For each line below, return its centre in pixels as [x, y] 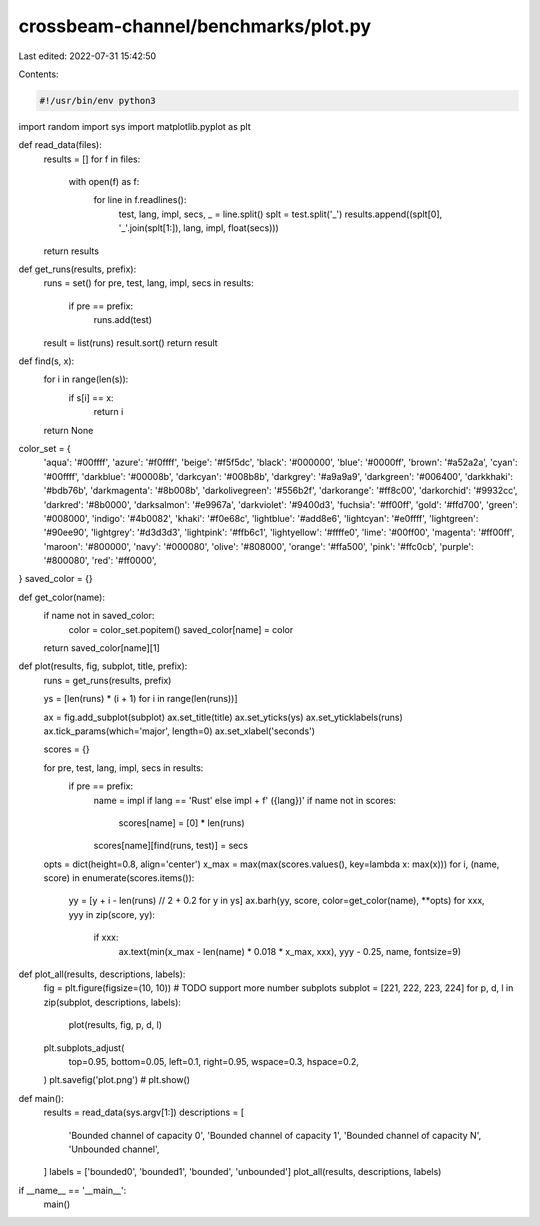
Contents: [38, 74]
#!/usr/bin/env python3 [98, 100]
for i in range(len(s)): [86, 379]
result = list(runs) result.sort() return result [131, 342]
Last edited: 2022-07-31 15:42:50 [87, 56]
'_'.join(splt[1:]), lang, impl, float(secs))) [198, 228]
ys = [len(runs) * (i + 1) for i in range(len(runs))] [141, 699]
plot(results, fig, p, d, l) [115, 1025]
